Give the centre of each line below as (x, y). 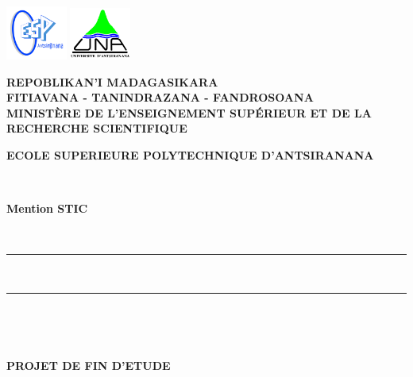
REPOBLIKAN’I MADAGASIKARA (112, 81)
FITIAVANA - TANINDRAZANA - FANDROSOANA (160, 97)
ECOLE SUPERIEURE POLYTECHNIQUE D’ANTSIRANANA (190, 155)
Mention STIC (47, 208)
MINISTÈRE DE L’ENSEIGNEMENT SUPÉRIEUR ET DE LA (189, 112)
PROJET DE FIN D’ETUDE (89, 365)
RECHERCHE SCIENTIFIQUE (97, 128)
